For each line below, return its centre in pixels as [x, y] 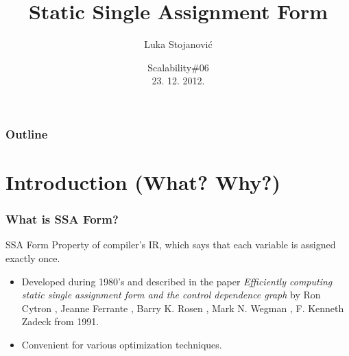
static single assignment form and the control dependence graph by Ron [171, 295]
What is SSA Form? [62, 219]
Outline [27, 133]
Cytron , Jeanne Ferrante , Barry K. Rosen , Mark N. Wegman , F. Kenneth [183, 308]
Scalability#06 [178, 67]
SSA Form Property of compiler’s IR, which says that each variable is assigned [171, 245]
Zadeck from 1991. [60, 321]
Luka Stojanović [178, 44]
